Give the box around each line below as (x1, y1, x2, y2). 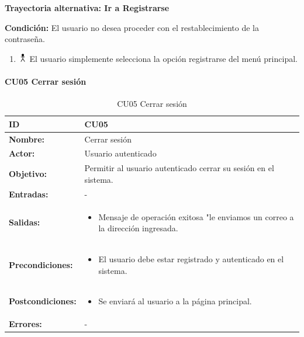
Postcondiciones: (9, 295, 77, 307)
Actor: (9, 147, 35, 159)
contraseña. (5, 33, 45, 45)
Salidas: (9, 216, 40, 228)
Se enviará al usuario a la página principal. (98, 295, 252, 307)
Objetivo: (9, 168, 47, 180)
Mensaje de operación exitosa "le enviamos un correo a (98, 210, 294, 223)
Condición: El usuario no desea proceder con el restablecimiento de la (5, 21, 260, 33)
